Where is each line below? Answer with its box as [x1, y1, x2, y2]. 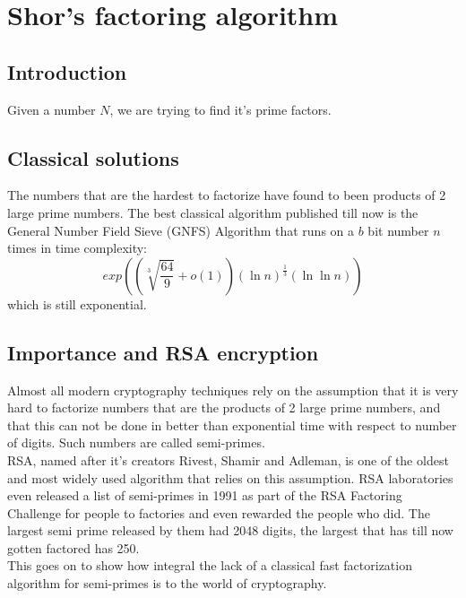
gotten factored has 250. [7, 538, 140, 557]
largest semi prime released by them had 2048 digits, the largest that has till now [7, 521, 453, 540]
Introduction [7, 57, 127, 85]
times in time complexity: [7, 238, 148, 257]
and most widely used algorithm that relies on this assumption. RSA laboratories [7, 468, 453, 487]
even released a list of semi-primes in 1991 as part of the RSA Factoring [7, 486, 402, 505]
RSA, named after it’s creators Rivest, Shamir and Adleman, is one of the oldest [7, 450, 449, 469]
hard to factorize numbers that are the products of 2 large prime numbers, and [7, 398, 441, 417]
